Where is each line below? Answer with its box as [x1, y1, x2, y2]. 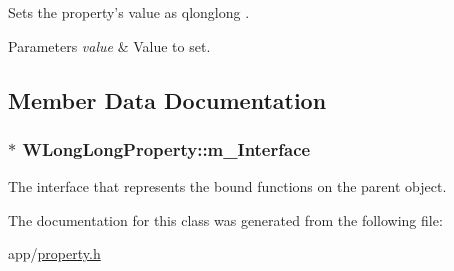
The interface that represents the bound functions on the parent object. [8, 176, 447, 197]
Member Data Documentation [8, 84, 327, 115]
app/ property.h [8, 243, 101, 264]
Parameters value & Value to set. [8, 35, 211, 56]
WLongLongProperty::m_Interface [22, 136, 311, 161]
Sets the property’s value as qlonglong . [8, 2, 250, 22]
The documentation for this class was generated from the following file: [8, 209, 443, 230]
